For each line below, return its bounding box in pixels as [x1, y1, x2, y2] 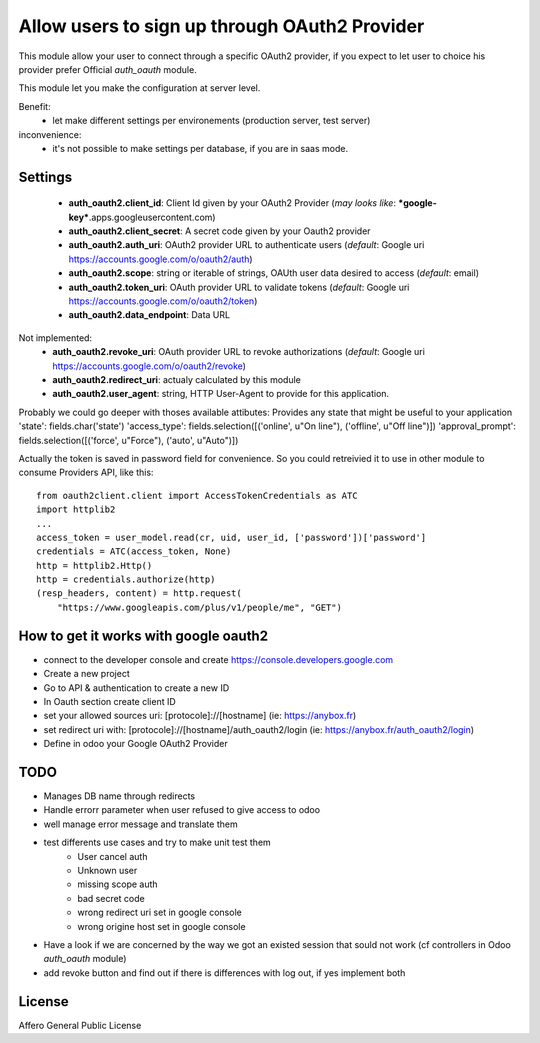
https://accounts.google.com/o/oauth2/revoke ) [52, 360, 247, 372]
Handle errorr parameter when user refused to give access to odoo [43, 804, 320, 816]
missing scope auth [77, 878, 159, 890]
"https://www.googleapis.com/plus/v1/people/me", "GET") [56, 601, 342, 613]
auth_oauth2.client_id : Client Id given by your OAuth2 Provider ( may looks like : [68, 197, 397, 209]
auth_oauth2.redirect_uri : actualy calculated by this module [52, 373, 302, 385]
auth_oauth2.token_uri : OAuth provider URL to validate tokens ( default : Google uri [68, 281, 410, 293]
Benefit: [18, 100, 51, 112]
